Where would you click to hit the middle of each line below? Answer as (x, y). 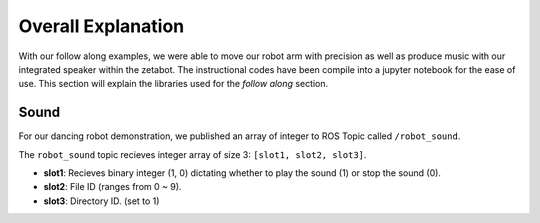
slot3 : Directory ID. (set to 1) (101, 201)
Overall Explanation (101, 26)
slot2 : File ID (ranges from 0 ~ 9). (112, 187)
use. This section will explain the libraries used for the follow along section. (173, 84)
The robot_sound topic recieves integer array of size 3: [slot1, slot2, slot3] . (192, 154)
